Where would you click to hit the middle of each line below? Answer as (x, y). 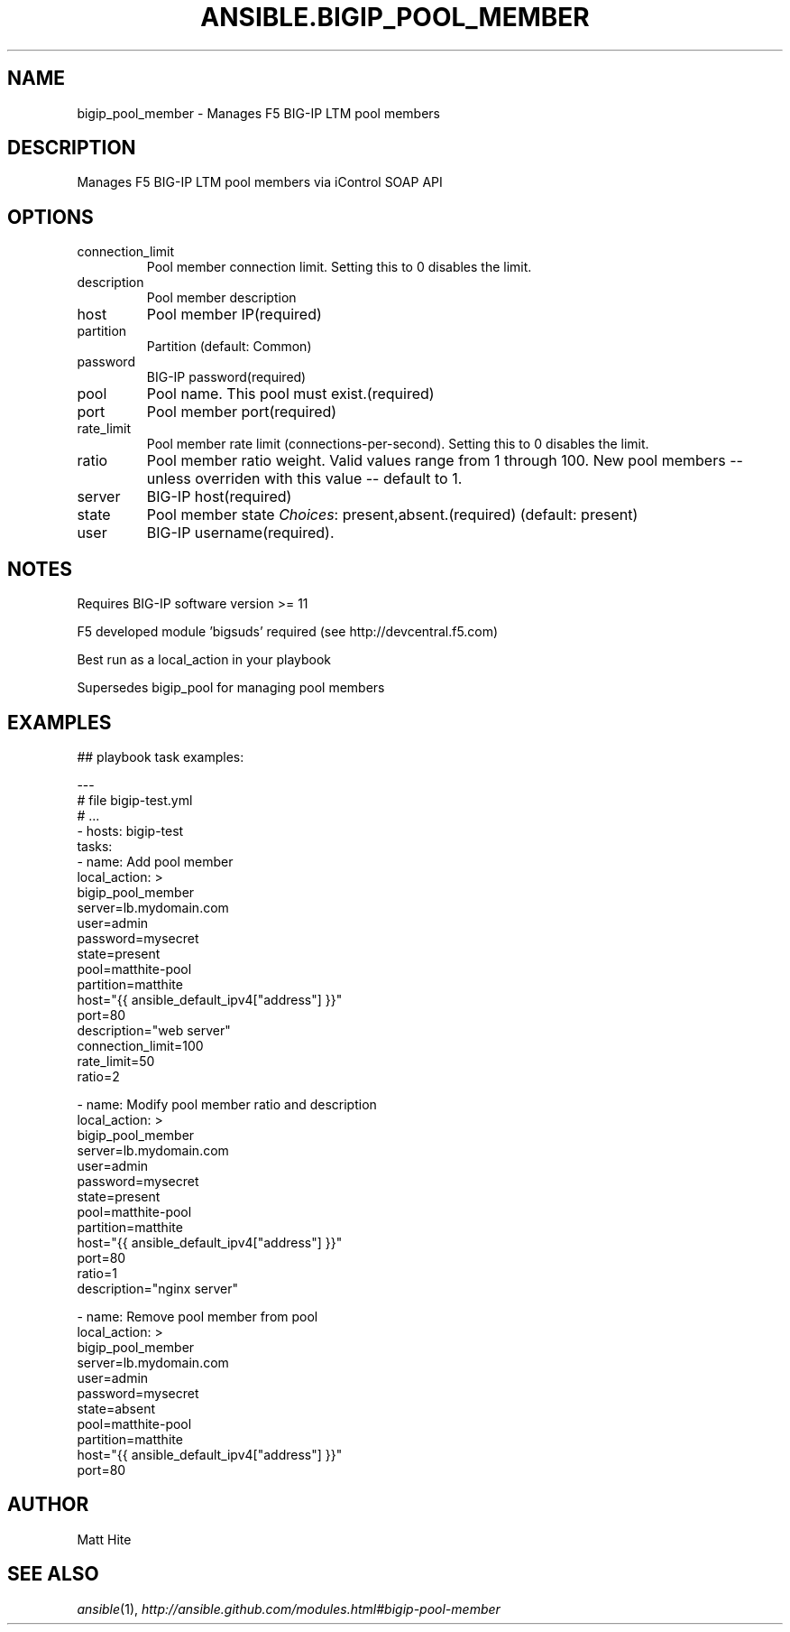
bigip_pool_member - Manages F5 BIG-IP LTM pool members (259, 113)
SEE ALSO (53, 1574)
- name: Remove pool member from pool (197, 1316)
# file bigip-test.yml (135, 800)
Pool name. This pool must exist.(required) (290, 394)
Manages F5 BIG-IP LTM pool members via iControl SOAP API (260, 182)
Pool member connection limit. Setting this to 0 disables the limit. (339, 267)
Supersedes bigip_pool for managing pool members (231, 688)
